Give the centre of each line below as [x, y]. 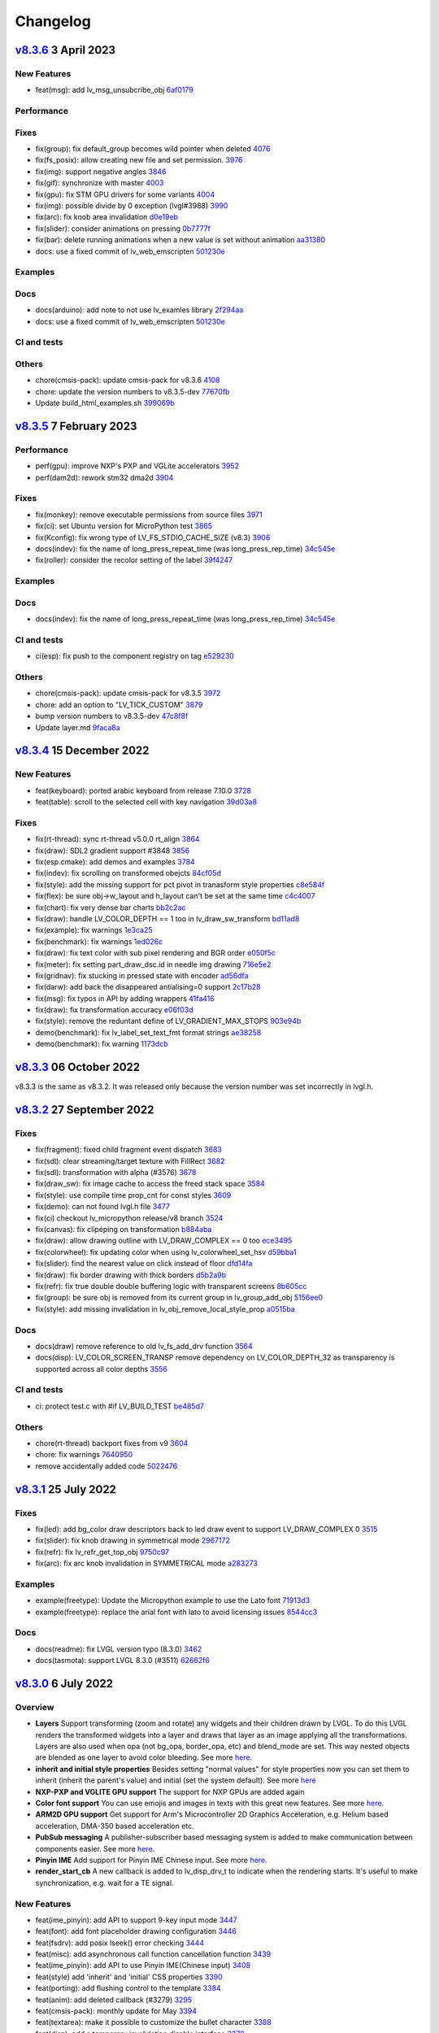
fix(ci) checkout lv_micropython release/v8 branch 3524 [129, 1218]
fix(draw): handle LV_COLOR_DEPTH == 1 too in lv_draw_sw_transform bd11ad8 [167, 918]
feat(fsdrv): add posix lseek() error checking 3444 [120, 1943]
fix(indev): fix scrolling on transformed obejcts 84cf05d [128, 873]
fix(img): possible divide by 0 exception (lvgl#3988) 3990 [132, 205]
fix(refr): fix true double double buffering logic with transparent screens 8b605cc [171, 1286]
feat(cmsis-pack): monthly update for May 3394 [116, 2011]
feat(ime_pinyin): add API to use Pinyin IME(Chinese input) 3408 [143, 1966]
